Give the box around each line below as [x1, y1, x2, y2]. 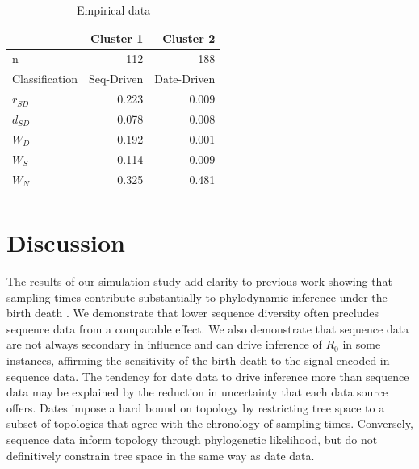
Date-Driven [154, 70, 216, 87]
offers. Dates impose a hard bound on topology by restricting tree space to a [6, 399, 385, 416]
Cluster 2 [162, 29, 216, 46]
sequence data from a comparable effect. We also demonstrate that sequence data [6, 320, 409, 337]
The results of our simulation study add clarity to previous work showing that [6, 272, 392, 289]
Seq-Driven [89, 70, 144, 87]
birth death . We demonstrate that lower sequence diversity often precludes [6, 304, 379, 321]
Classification [12, 70, 78, 87]
